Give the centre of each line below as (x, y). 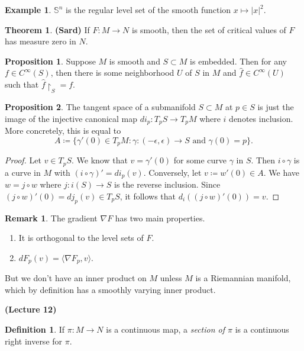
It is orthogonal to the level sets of (81, 238)
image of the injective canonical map (71, 118)
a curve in (23, 172)
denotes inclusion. (261, 118)
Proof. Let (23, 160)
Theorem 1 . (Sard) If (47, 29)
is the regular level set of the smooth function (148, 9)
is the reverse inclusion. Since (167, 184)
